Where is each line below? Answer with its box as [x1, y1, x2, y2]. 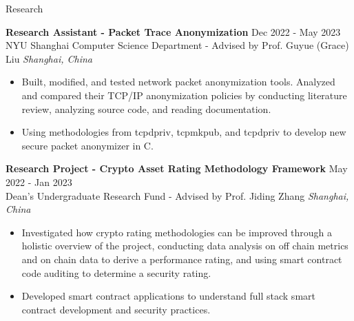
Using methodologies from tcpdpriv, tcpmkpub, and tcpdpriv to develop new [21, 125, 346, 139]
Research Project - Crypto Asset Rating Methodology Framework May [6, 161, 348, 176]
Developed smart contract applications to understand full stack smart [21, 289, 315, 303]
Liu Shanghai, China [6, 51, 92, 65]
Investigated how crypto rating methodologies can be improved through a [21, 225, 333, 239]
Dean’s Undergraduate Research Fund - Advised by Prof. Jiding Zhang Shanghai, [6, 188, 349, 203]
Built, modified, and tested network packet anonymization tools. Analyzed [21, 74, 335, 89]
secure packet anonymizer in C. [21, 138, 154, 152]
